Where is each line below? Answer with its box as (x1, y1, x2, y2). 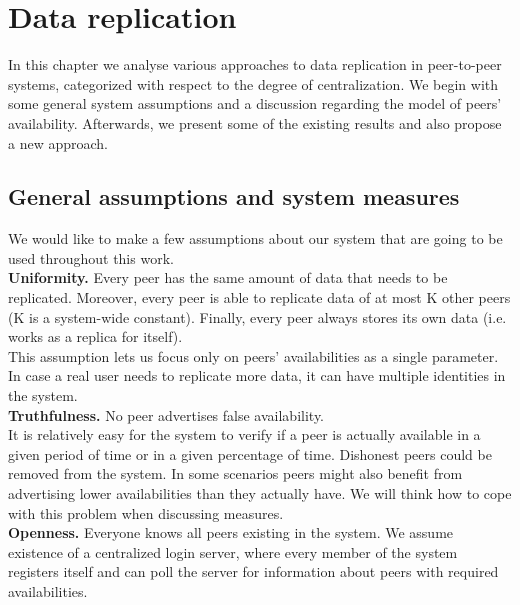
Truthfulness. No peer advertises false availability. (8, 404, 325, 425)
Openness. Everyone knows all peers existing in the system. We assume (8, 522, 454, 543)
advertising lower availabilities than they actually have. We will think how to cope (8, 483, 512, 504)
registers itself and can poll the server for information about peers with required (8, 561, 499, 582)
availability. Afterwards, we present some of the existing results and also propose (8, 112, 502, 133)
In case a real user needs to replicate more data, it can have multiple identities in (8, 365, 506, 386)
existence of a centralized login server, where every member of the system (8, 541, 458, 562)
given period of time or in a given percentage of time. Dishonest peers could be (8, 443, 492, 464)
